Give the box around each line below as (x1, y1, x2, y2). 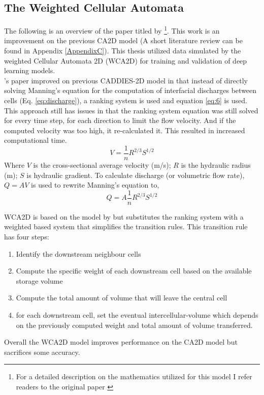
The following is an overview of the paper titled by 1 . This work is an (4, 24, 220, 36)
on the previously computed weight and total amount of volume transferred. (16, 319, 253, 330)
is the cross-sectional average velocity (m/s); (33, 160, 171, 170)
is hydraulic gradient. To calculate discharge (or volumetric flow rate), (26, 169, 245, 180)
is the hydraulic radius (181, 160, 251, 170)
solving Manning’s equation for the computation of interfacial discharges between (4, 85, 257, 96)
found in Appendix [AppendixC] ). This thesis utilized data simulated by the (4, 45, 241, 56)
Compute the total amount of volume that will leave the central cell (16, 292, 227, 303)
